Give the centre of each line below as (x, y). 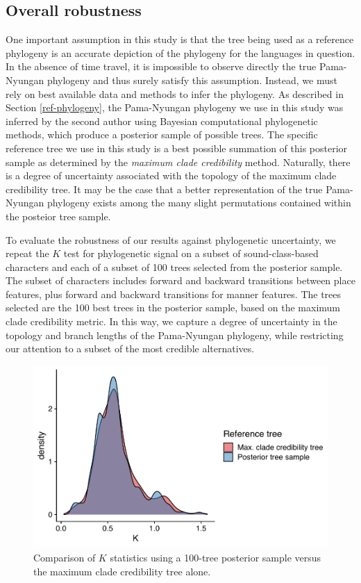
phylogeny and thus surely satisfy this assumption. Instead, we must (192, 80)
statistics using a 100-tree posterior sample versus (216, 557)
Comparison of (65, 557)
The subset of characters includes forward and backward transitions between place (180, 280)
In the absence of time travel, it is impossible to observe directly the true (161, 66)
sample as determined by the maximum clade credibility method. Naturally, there (178, 162)
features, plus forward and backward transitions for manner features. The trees (174, 294)
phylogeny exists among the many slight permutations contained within (199, 203)
